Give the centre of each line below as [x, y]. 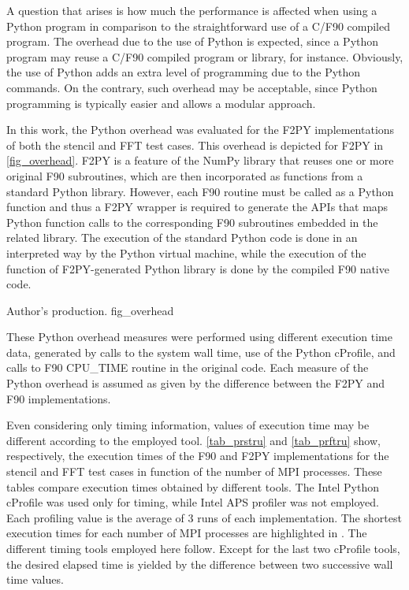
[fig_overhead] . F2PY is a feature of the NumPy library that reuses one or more [200, 160]
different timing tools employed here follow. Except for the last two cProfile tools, [203, 548]
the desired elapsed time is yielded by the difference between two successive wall [200, 564]
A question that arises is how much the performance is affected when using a [192, 10]
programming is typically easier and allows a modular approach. [161, 103]
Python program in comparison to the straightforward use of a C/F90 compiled [198, 26]
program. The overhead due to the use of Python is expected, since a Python [193, 41]
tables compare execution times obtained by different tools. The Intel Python [193, 486]
